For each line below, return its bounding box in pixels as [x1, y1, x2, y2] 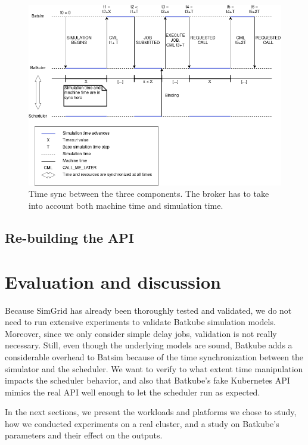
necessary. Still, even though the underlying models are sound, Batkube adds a [5, 339, 293, 351]
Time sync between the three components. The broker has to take [29, 187, 269, 200]
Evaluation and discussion [5, 269, 221, 293]
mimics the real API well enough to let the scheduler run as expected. [5, 385, 260, 398]
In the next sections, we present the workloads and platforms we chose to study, [5, 406, 297, 418]
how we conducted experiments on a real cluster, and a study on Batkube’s [5, 417, 279, 429]
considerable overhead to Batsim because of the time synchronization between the [5, 350, 304, 363]
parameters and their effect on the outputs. [5, 429, 163, 441]
